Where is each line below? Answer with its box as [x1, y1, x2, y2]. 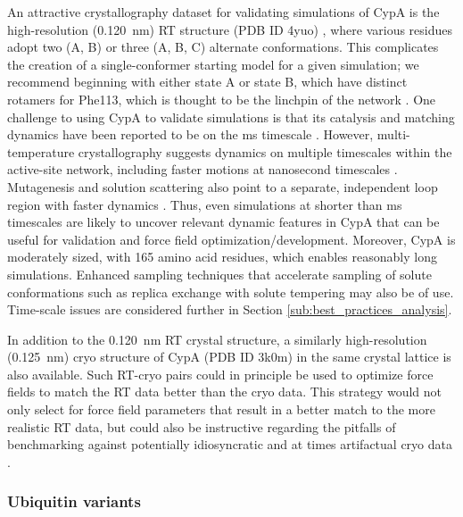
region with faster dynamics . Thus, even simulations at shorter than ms [7, 195, 402, 213]
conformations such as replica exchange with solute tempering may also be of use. [7, 282, 454, 301]
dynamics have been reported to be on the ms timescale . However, [7, 125, 374, 144]
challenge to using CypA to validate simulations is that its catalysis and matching [7, 107, 455, 126]
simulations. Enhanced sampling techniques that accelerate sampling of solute [7, 264, 432, 283]
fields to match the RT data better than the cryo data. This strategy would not [7, 382, 442, 401]
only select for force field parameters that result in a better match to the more [7, 400, 435, 419]
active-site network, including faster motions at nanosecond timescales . [7, 160, 398, 179]
